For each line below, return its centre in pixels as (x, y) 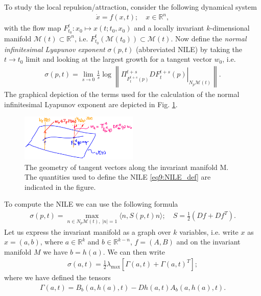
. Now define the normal (209, 38)
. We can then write (134, 251)
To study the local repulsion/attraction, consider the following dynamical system (130, 7)
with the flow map (33, 28)
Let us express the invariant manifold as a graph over (88, 231)
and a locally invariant (169, 28)
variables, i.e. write (209, 231)
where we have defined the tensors (57, 277)
